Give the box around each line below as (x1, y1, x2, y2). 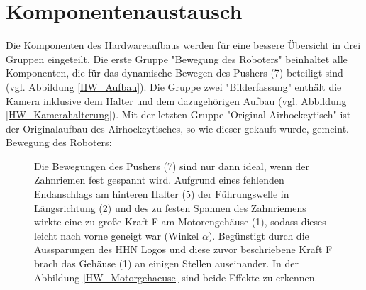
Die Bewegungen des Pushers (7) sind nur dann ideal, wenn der (34, 158, 309, 173)
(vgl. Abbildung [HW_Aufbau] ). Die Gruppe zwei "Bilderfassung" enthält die (6, 79, 342, 94)
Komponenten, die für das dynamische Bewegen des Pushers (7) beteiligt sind (6, 65, 343, 80)
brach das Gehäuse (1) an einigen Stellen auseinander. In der (34, 256, 299, 271)
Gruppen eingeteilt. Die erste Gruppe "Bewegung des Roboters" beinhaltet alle (6, 51, 348, 66)
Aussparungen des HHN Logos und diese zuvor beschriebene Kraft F (34, 242, 333, 257)
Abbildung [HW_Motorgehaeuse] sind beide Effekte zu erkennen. (34, 269, 318, 284)
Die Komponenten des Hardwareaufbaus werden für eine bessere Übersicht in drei (6, 38, 361, 52)
